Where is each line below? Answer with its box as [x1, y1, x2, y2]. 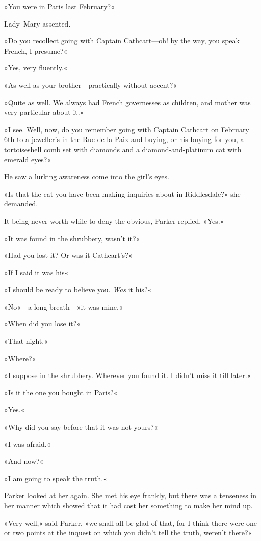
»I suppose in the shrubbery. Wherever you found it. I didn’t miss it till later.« [4, 370, 251, 381]
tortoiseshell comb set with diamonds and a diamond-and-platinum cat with [4, 144, 242, 154]
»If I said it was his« [4, 267, 69, 277]
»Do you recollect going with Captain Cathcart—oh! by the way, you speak [4, 35, 240, 46]
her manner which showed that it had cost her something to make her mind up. [4, 500, 253, 510]
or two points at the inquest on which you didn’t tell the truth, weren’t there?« [4, 527, 252, 538]
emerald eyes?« [4, 154, 51, 164]
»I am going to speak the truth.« [4, 473, 107, 483]
